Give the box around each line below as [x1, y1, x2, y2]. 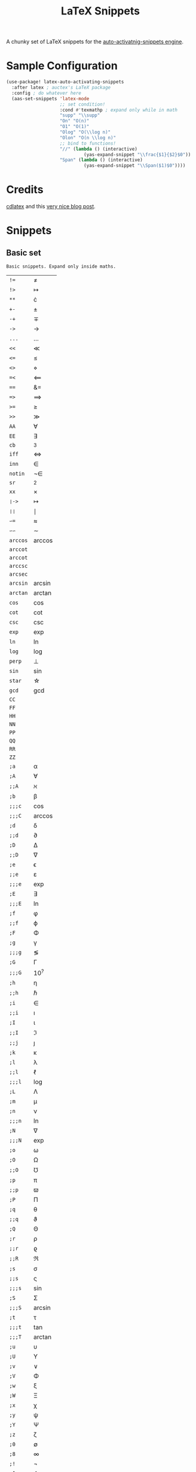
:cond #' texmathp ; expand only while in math [59, 107, 178, 113]
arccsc [9, 563, 28, 570]
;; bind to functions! [59, 140, 117, 146]
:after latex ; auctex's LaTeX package [11, 85, 111, 91]
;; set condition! [59, 101, 106, 107]
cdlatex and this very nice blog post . [6, 203, 96, 210]
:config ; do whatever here [11, 90, 82, 96]
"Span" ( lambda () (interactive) [59, 157, 143, 163]
